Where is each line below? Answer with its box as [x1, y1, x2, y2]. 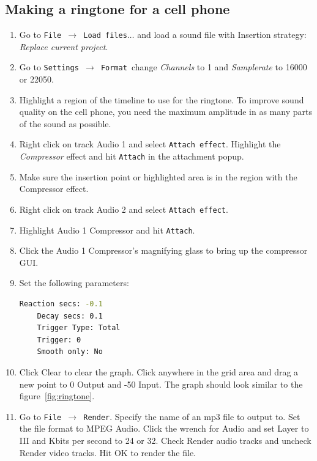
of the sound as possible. [19, 117, 111, 130]
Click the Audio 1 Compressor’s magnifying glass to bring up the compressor [19, 244, 308, 257]
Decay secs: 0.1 [37, 311, 103, 320]
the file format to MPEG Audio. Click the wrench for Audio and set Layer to [19, 422, 309, 435]
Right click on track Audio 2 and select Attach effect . [19, 202, 228, 215]
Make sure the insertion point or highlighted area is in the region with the [19, 170, 297, 183]
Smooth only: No [37, 347, 103, 356]
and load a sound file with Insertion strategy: [137, 28, 307, 41]
